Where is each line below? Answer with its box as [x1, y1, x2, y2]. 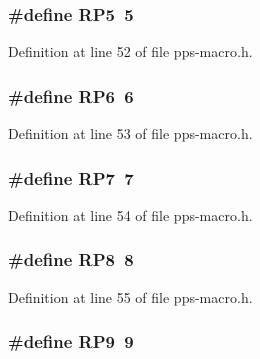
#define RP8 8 [8, 247, 134, 272]
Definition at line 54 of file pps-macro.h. [8, 204, 253, 225]
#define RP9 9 [8, 329, 134, 354]
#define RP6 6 [8, 83, 134, 108]
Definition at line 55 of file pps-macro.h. [8, 286, 253, 307]
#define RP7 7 [8, 165, 134, 190]
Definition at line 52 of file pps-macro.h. [8, 41, 253, 62]
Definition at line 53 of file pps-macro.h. [8, 123, 253, 144]
